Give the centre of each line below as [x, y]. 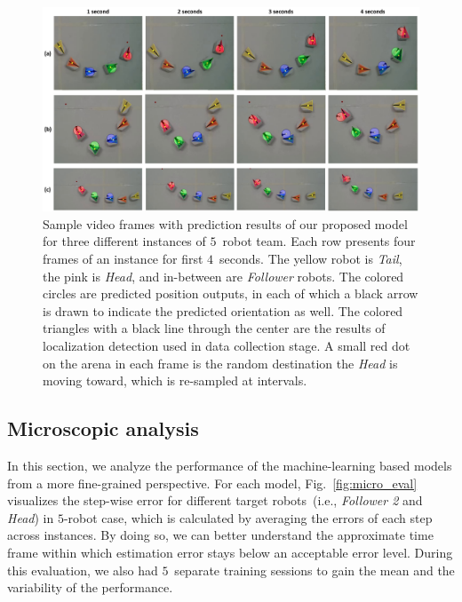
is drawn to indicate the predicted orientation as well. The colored [223, 310]
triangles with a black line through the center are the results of [214, 328]
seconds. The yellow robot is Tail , [311, 258]
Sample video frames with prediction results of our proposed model [225, 223]
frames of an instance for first [123, 258]
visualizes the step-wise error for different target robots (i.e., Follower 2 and [215, 500]
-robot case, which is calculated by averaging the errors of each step [248, 517]
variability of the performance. [90, 587]
